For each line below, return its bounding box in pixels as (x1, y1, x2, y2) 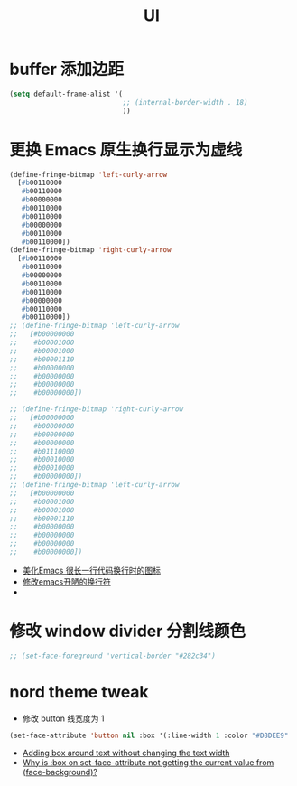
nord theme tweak (9, 681, 149, 702)
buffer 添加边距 (9, 60, 125, 80)
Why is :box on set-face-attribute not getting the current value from (22, 756, 274, 768)
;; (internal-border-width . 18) (122, 98, 248, 107)
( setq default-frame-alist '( (9, 89, 124, 98)
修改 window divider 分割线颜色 (9, 621, 246, 641)
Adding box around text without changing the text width (22, 747, 230, 758)
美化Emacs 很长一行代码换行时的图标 (22, 565, 161, 575)
